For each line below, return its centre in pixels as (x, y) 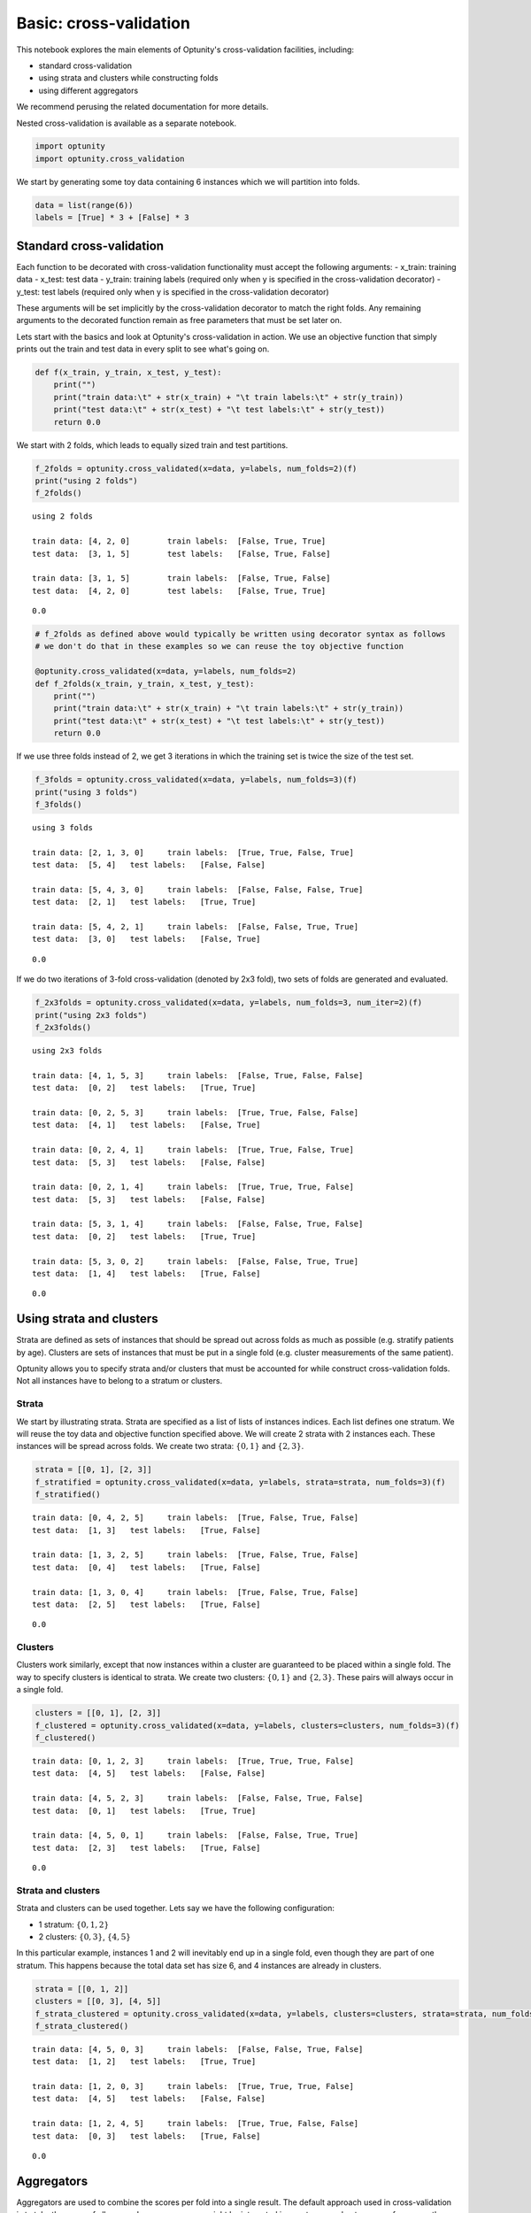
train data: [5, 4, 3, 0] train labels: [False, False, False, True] (198, 889)
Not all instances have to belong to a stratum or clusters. (119, 1381)
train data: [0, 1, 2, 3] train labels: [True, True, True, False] (193, 1761)
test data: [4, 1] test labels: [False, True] (146, 1125)
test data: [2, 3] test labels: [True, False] (146, 1847)
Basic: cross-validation (103, 23)
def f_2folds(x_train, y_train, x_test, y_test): (145, 683)
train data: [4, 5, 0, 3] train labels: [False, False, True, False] (198, 2049)
